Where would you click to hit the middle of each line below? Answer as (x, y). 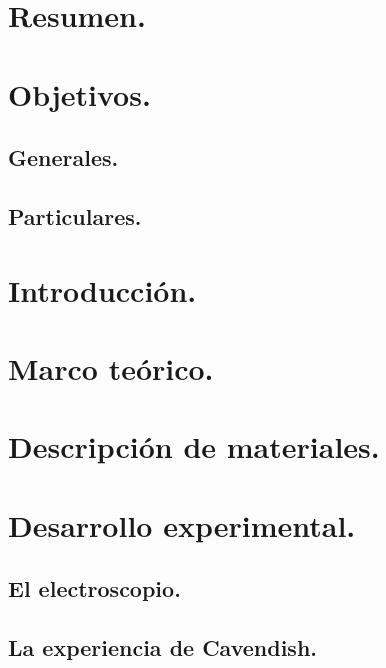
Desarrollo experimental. (182, 524)
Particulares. (75, 215)
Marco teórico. (111, 367)
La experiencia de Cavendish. (163, 646)
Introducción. (102, 289)
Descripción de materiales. (194, 446)
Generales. (63, 157)
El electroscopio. (94, 588)
